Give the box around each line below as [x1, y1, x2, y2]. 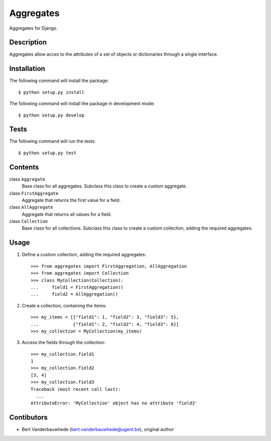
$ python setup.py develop [18, 112, 85, 118]
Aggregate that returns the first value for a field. [22, 197, 121, 203]
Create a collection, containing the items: [22, 302, 107, 308]
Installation [9, 64, 45, 73]
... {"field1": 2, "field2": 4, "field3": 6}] [31, 321, 179, 327]
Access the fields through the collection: [22, 340, 105, 346]
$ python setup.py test [18, 150, 77, 156]
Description [9, 38, 47, 47]
